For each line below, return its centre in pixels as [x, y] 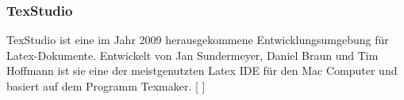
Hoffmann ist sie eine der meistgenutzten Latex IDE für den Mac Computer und [202, 70]
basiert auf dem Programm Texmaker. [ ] [106, 86]
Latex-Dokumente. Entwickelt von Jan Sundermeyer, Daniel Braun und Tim [192, 55]
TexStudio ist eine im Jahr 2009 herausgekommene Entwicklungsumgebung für [198, 40]
